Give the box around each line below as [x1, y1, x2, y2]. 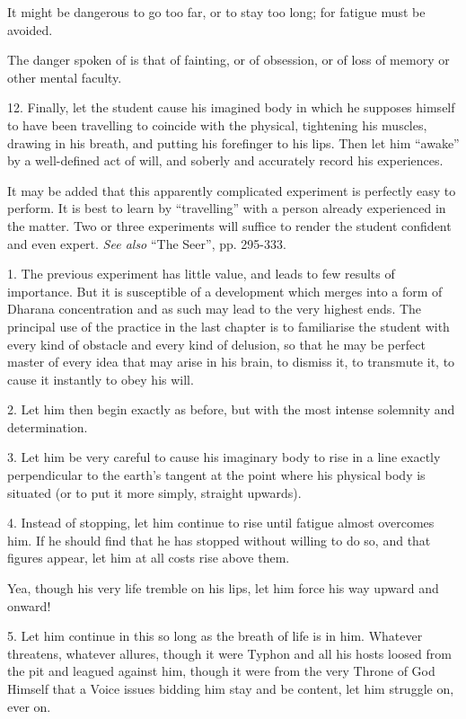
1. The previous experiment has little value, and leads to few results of [7, 264, 395, 283]
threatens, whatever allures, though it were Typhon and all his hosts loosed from [7, 644, 452, 662]
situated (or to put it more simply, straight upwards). [7, 483, 302, 502]
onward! [7, 596, 51, 615]
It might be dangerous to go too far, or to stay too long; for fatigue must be [7, 3, 426, 21]
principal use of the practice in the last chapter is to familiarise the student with [7, 316, 450, 335]
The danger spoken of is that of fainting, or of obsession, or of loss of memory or [7, 50, 450, 69]
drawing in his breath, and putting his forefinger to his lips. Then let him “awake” [7, 133, 460, 152]
